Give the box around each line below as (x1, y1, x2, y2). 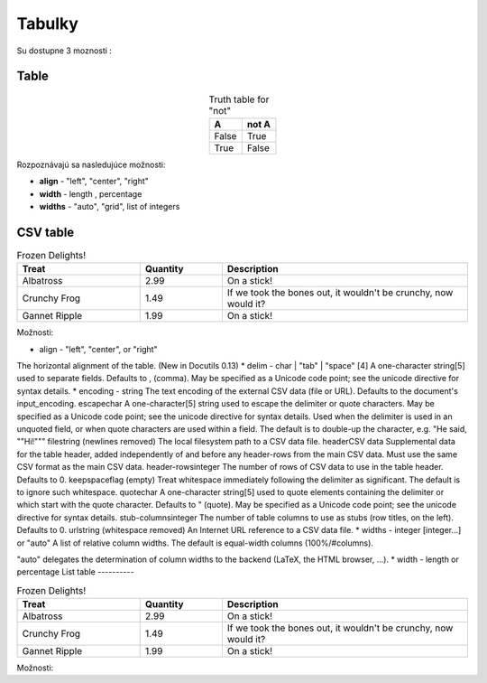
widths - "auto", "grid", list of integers (39, 201, 180, 211)
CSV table (16, 224, 75, 239)
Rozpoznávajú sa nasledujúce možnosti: (16, 159, 166, 170)
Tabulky (16, 14, 78, 33)
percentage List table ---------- (16, 566, 134, 577)
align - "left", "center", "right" (39, 176, 149, 187)
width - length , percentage (39, 188, 142, 199)
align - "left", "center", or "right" (39, 343, 158, 354)
